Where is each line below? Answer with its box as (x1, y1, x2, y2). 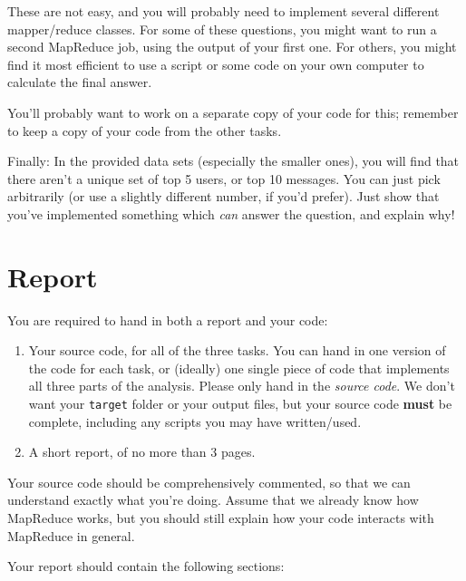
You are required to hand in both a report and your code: (7, 310, 328, 329)
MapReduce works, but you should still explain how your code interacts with (7, 508, 434, 528)
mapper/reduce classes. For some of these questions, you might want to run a (7, 19, 437, 38)
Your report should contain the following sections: (7, 557, 285, 576)
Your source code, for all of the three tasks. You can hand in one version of (28, 341, 446, 360)
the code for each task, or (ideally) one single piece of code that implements (28, 358, 450, 377)
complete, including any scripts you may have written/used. (28, 412, 362, 431)
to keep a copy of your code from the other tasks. (7, 121, 282, 140)
